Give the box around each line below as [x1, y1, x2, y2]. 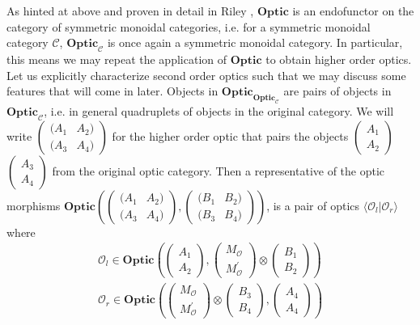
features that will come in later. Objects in [6, 82, 218, 99]
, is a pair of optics [266, 196, 360, 213]
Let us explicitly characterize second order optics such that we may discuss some [6, 66, 406, 83]
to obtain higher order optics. [265, 50, 412, 67]
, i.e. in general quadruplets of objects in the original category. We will [44, 102, 394, 119]
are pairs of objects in [283, 82, 392, 99]
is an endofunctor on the [292, 2, 414, 19]
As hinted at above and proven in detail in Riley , [6, 2, 254, 19]
